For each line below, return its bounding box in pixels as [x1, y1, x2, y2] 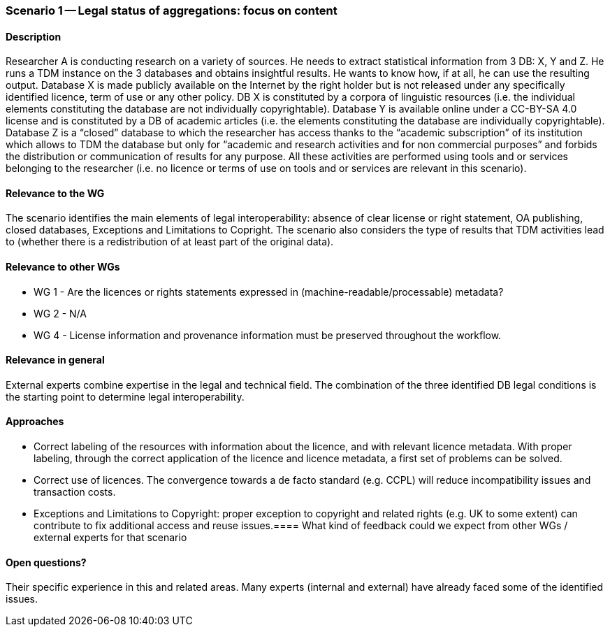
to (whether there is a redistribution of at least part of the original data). [6, 236, 334, 248]
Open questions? [6, 556, 87, 568]
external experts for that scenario [34, 531, 187, 544]
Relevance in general [6, 354, 105, 366]
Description [6, 30, 61, 43]
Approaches [6, 415, 64, 428]
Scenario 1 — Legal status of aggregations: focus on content [6, 3, 337, 17]
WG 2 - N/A [34, 307, 87, 319]
